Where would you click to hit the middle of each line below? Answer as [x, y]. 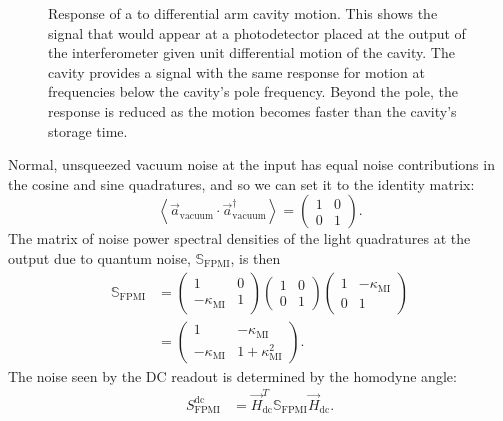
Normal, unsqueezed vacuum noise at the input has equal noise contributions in [251, 164]
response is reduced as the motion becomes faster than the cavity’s [252, 110]
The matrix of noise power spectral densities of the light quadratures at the [239, 238]
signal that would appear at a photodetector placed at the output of [257, 32]
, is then [255, 257]
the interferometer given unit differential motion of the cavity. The [251, 52]
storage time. [88, 130]
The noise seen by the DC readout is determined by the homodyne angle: [232, 375]
